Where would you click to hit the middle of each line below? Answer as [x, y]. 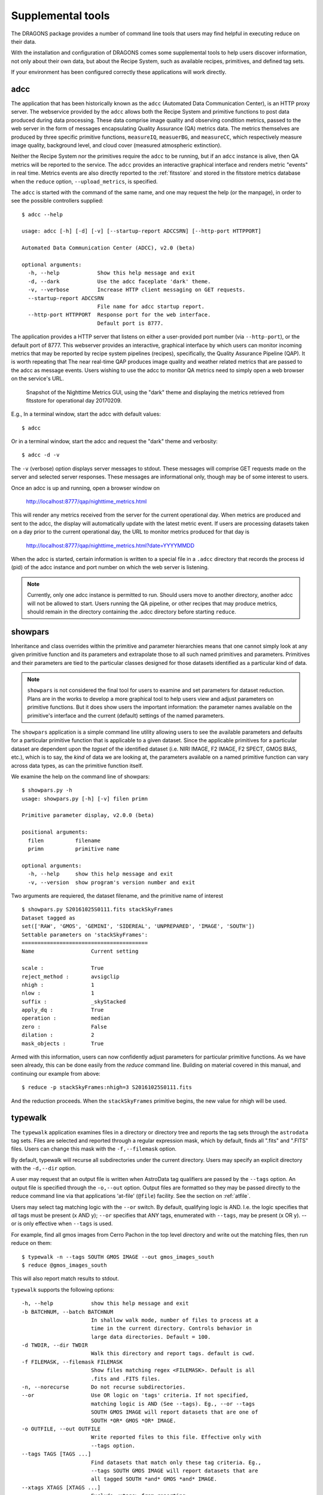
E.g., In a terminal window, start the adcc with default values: [86, 414]
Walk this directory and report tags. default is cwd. [173, 1354]
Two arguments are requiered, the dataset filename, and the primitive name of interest [117, 896]
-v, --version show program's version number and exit [112, 882]
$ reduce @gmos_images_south [64, 1265]
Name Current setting [80, 951]
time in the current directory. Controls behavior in [171, 1328]
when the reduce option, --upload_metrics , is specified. [84, 181]
